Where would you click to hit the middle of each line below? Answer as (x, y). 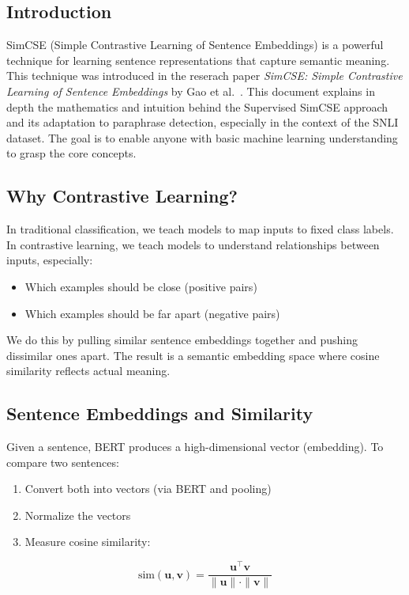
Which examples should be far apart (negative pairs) (152, 313)
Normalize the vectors (78, 515)
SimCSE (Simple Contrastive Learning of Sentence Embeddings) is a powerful (195, 45)
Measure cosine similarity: (88, 542)
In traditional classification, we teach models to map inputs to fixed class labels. (200, 229)
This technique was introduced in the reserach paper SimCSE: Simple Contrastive (204, 76)
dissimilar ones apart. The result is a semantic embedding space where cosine (193, 355)
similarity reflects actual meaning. (88, 371)
